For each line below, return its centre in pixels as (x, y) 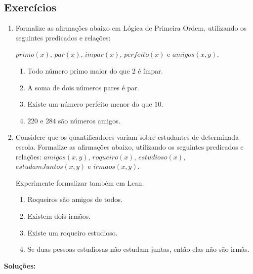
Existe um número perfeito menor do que (90, 104)
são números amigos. (89, 120)
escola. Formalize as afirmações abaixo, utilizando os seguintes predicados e (129, 146)
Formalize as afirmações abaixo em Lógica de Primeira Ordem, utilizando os (131, 28)
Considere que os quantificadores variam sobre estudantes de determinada (127, 137)
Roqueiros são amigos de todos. (75, 199)
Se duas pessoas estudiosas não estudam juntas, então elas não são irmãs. (138, 249)
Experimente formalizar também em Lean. (80, 182)
